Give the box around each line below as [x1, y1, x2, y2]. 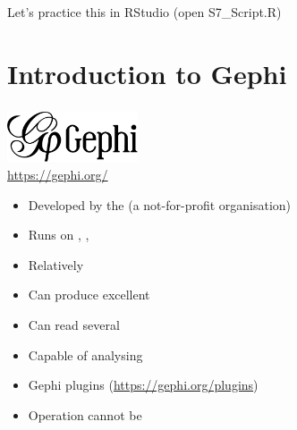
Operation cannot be [28, 405, 142, 424]
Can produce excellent [28, 285, 150, 304]
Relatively [28, 255, 84, 274]
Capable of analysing [28, 345, 143, 364]
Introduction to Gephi [7, 55, 287, 91]
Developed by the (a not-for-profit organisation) [28, 195, 292, 214]
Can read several [28, 316, 120, 334]
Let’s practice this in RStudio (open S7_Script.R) [7, 2, 282, 21]
